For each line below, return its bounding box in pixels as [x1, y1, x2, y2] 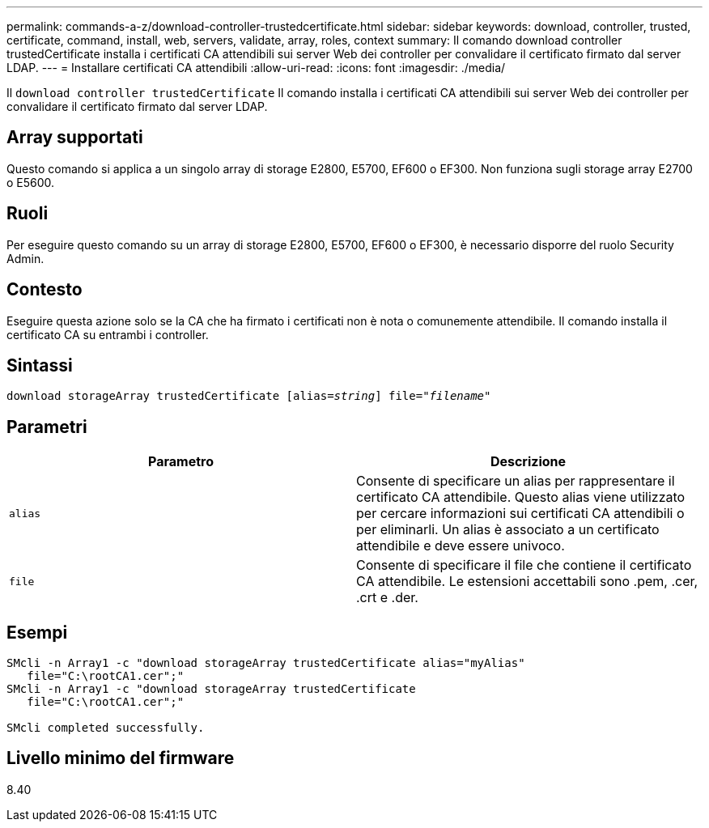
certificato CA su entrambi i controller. [6, 327, 209, 342]
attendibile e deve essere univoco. [356, 537, 565, 554]
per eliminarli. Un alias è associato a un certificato [356, 521, 660, 538]
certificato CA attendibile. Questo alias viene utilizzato [356, 489, 686, 506]
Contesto [6, 279, 83, 300]
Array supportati [6, 127, 143, 148]
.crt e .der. [356, 589, 418, 606]
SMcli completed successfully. [6, 721, 205, 735]
